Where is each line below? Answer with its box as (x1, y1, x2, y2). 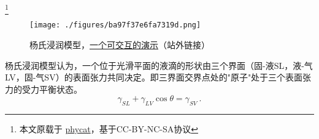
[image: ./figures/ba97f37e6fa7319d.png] (29, 21, 201, 30)
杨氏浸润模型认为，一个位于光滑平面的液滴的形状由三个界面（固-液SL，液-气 (5, 59, 313, 71)
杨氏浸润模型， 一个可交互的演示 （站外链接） (29, 38, 210, 51)
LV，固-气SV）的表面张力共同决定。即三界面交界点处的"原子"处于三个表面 (5, 71, 303, 84)
